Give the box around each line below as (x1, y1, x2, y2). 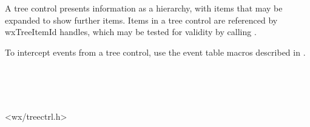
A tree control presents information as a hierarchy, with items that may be (5, 2, 283, 15)
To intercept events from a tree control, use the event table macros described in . (5, 45, 306, 58)
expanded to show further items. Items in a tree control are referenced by (5, 13, 278, 26)
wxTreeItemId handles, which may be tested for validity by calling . (5, 25, 257, 38)
